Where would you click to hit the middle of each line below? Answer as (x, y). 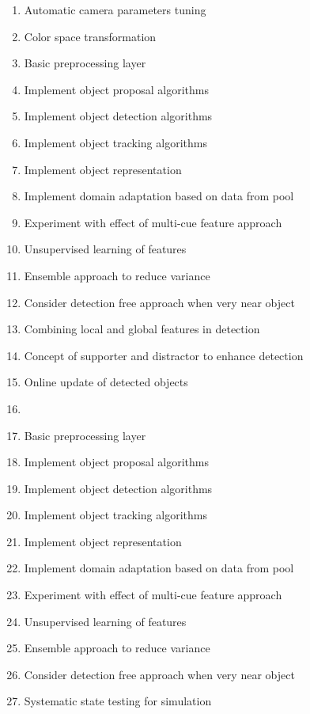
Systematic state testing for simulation (118, 701)
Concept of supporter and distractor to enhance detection (164, 355)
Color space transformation (90, 36)
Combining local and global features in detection (142, 329)
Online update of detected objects (106, 382)
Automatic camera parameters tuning (115, 9)
